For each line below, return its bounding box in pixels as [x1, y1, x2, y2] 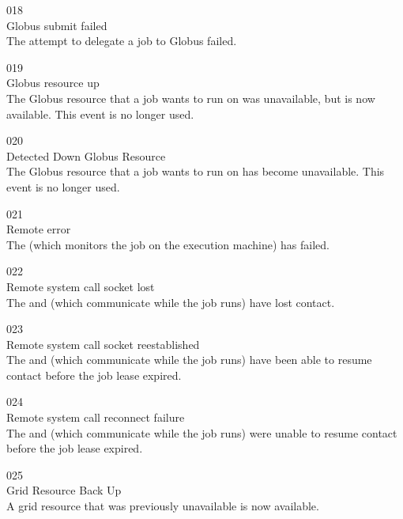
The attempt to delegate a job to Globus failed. [6, 32, 237, 49]
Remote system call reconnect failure [6, 409, 185, 426]
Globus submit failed [6, 17, 107, 33]
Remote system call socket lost [6, 278, 155, 294]
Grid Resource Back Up [6, 482, 122, 498]
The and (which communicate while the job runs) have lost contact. [6, 294, 335, 310]
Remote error [6, 221, 71, 237]
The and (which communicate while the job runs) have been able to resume [6, 351, 372, 368]
